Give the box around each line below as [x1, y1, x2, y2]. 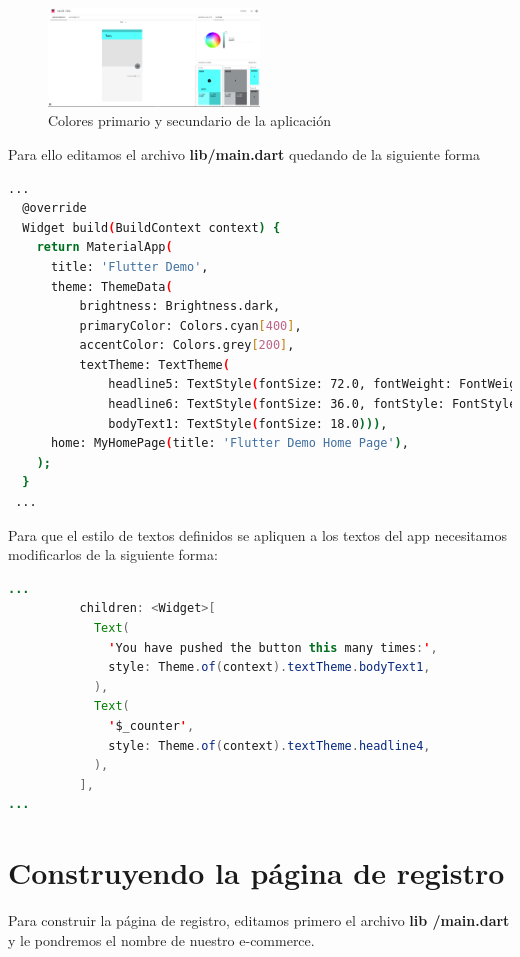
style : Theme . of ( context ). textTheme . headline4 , [108, 738, 431, 753]
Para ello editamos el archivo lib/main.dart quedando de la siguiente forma [8, 143, 481, 164]
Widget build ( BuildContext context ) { [22, 220, 281, 235]
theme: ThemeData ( [50, 279, 173, 294]
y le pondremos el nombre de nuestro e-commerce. [8, 929, 315, 950]
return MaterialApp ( [36, 240, 173, 255]
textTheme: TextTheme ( [79, 357, 230, 372]
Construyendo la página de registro [8, 852, 505, 893]
